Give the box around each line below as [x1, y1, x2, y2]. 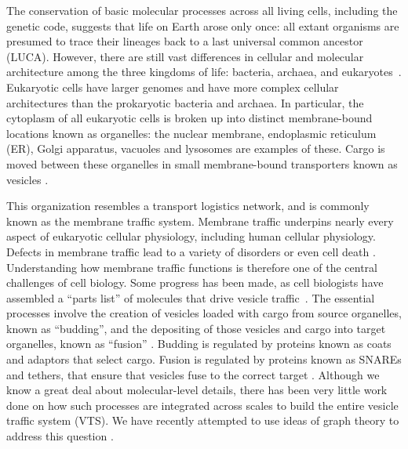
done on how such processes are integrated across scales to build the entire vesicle [6, 396, 399, 413]
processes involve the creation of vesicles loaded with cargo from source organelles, [6, 305, 402, 321]
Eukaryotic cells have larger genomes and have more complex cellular [6, 78, 339, 95]
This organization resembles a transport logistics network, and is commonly [6, 197, 370, 214]
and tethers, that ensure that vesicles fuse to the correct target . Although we [6, 366, 380, 382]
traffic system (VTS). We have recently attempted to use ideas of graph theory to [6, 412, 399, 429]
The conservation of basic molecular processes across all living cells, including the [6, 2, 398, 18]
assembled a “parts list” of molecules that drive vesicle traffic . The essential [6, 289, 375, 306]
